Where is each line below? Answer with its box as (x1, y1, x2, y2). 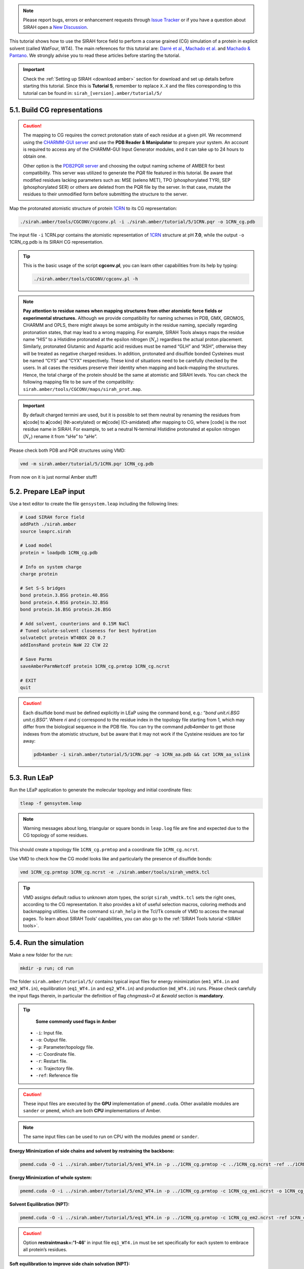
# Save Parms (20, 656, 53, 662)
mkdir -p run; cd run (20, 965, 74, 971)
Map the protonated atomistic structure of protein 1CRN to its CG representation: (9, 205, 177, 211)
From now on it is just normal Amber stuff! (9, 474, 97, 480)
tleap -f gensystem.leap (20, 800, 82, 806)
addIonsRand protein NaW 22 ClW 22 (20, 642, 108, 648)
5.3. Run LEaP (9, 773, 54, 782)
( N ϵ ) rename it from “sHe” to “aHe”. (23, 433, 97, 441)
